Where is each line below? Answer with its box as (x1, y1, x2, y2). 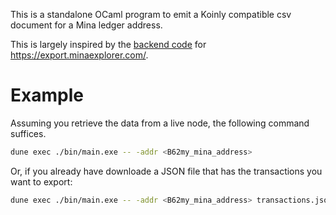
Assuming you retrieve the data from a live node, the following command (10, 117, 310, 129)
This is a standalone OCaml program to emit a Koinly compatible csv (10, 9, 292, 20)
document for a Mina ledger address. (10, 19, 163, 31)
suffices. (10, 127, 47, 139)
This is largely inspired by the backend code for (10, 39, 207, 50)
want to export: (10, 175, 73, 188)
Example (10, 84, 84, 107)
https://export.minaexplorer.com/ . (10, 49, 149, 61)
